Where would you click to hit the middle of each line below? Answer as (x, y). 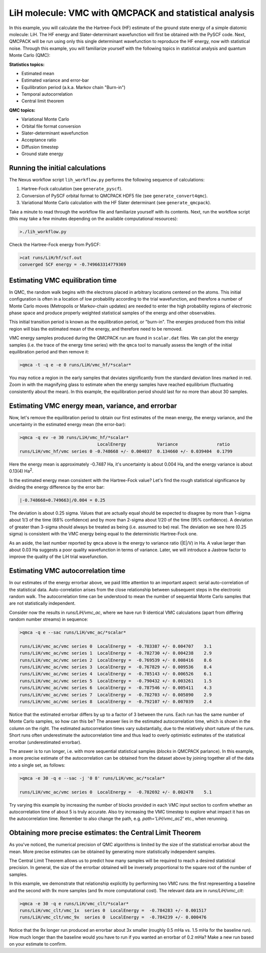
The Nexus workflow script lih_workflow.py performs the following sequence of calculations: (107, 180)
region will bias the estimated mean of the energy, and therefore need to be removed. (96, 329)
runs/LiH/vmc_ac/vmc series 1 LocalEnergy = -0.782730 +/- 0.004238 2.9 (116, 653)
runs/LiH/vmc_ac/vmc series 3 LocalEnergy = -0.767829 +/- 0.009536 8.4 (116, 667)
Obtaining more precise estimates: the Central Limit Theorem (105, 833)
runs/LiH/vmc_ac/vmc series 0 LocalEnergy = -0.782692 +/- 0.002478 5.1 (116, 792)
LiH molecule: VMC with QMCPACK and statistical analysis (132, 13)
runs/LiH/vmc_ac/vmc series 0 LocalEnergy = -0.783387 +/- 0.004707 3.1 (116, 646)
